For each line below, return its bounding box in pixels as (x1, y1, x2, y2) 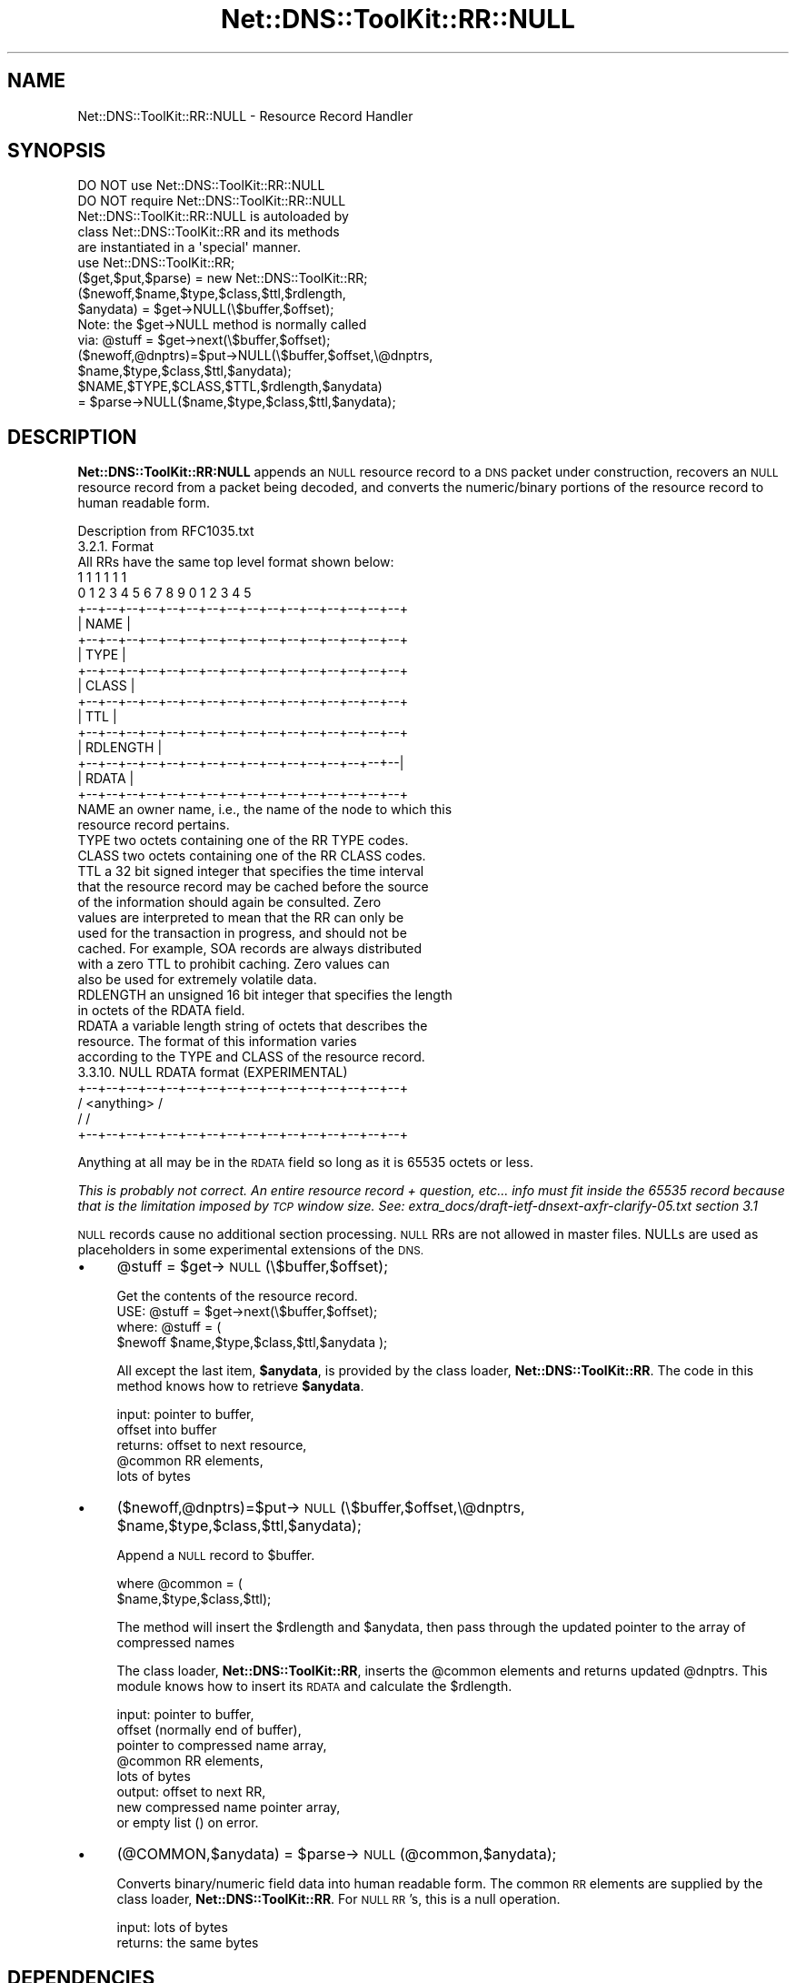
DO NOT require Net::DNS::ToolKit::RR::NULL (77, 193, 346, 209)
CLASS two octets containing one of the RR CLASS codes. (77, 848, 426, 864)
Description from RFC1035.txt (77, 523, 254, 539)
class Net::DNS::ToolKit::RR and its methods (77, 224, 340, 240)
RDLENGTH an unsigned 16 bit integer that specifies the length (77, 987, 453, 1003)
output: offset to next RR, (116, 1784, 266, 1800)
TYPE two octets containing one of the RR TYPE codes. (77, 832, 409, 849)
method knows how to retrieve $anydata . (116, 1378, 364, 1394)
